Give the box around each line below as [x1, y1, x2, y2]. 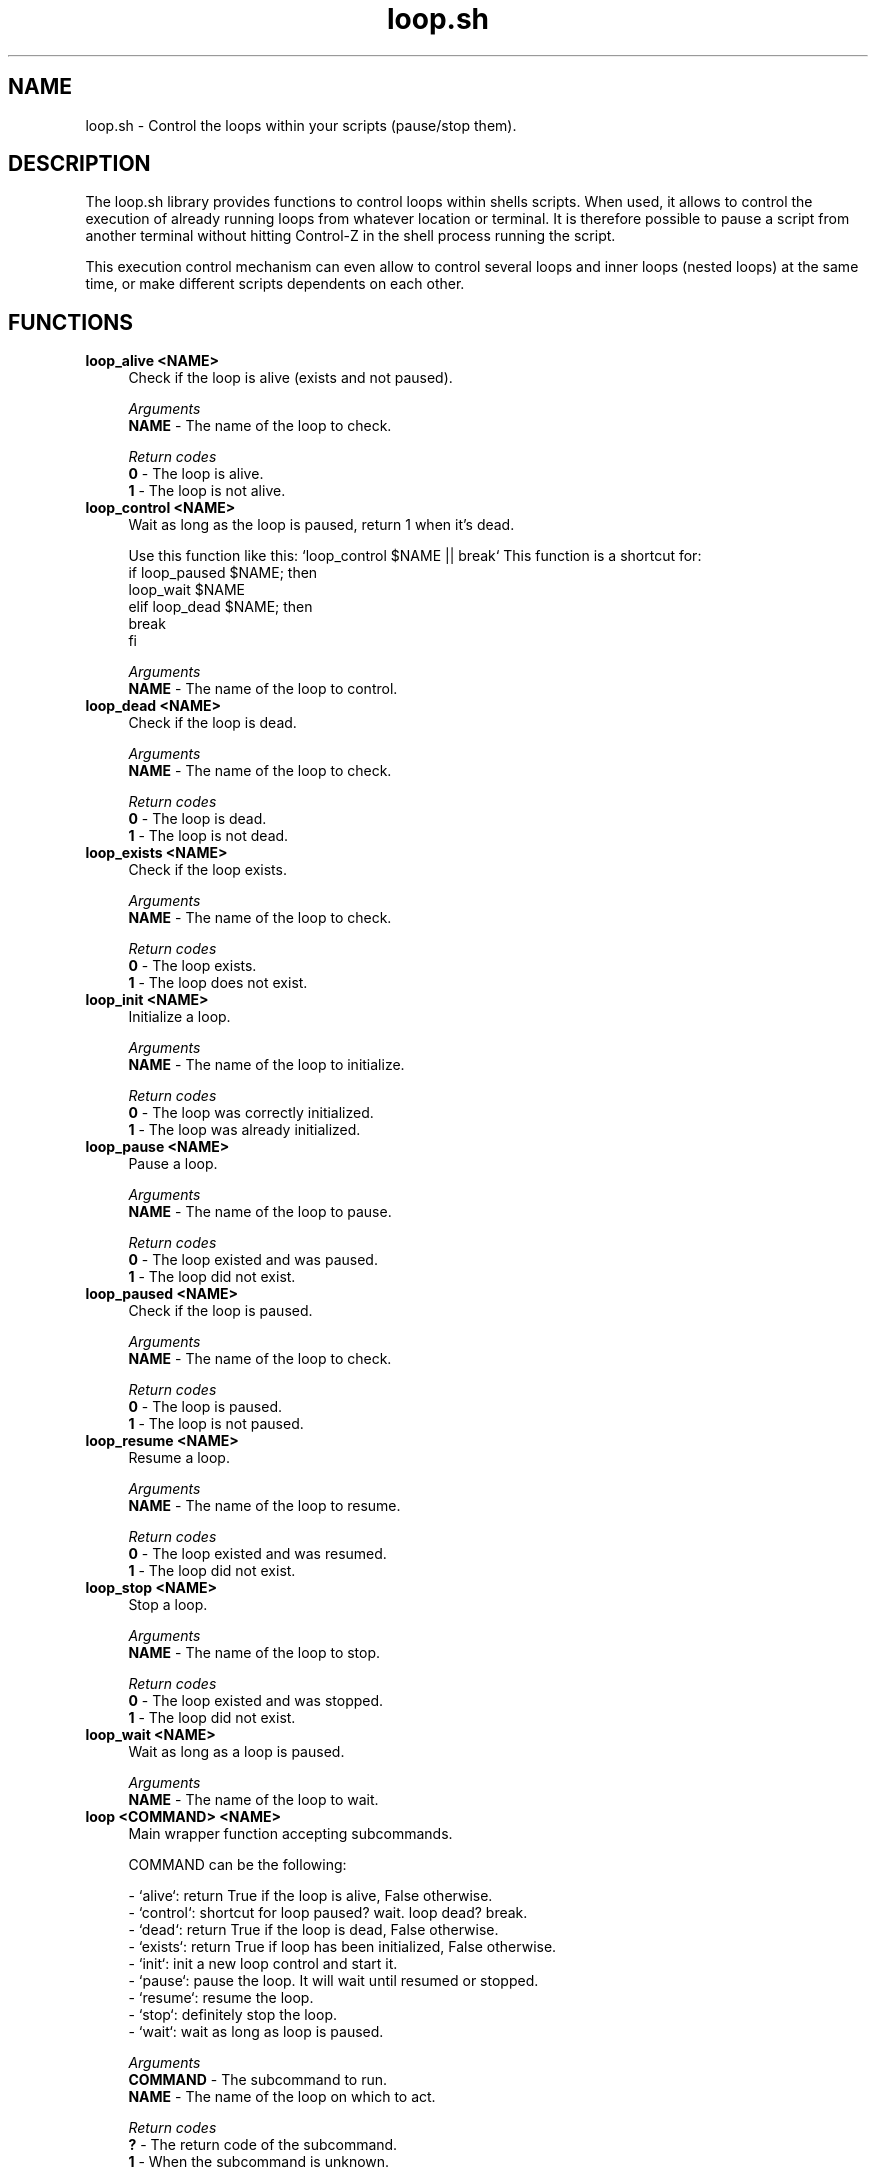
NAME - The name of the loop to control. [128, 680, 398, 698]
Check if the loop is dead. [128, 714, 297, 732]
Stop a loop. [128, 1596, 208, 1614]
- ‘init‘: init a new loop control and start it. [128, 1955, 398, 1973]
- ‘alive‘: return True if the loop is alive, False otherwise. [128, 1887, 493, 1905]
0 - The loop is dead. [128, 810, 267, 828]
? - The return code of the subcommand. [128, 2136, 398, 2154]
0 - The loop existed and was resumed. [128, 1545, 387, 1563]
